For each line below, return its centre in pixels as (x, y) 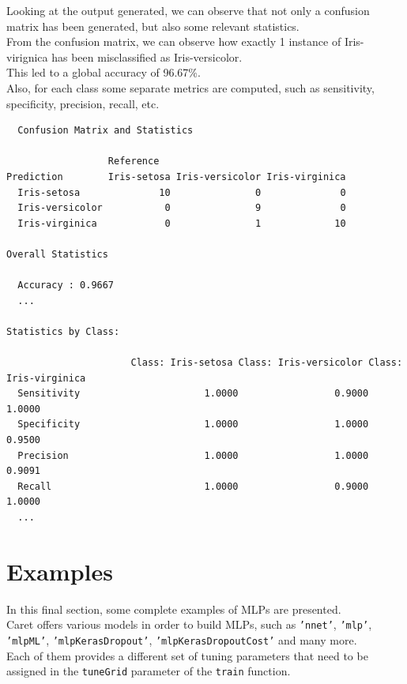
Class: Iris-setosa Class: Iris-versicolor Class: (267, 363)
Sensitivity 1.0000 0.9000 (193, 394)
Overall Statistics (57, 254)
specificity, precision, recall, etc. (83, 103)
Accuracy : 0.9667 (66, 286)
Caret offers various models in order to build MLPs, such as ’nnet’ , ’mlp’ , (189, 624)
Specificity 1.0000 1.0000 (193, 425)
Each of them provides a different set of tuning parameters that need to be (187, 655)
